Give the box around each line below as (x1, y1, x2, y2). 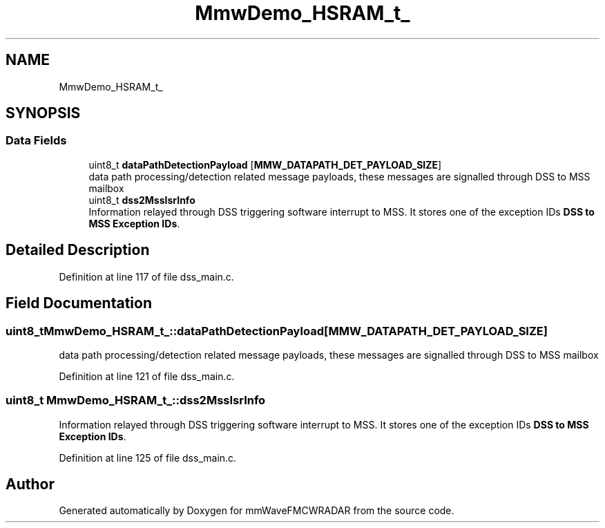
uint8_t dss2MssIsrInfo (88, 194, 195, 206)
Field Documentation (6, 294, 152, 312)
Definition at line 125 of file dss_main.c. (59, 451, 237, 464)
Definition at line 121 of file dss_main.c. (59, 370, 235, 382)
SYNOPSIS (6, 104, 81, 122)
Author (6, 475, 55, 493)
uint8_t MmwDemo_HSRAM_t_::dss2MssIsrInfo (6, 393, 266, 408)
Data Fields (6, 133, 67, 148)
